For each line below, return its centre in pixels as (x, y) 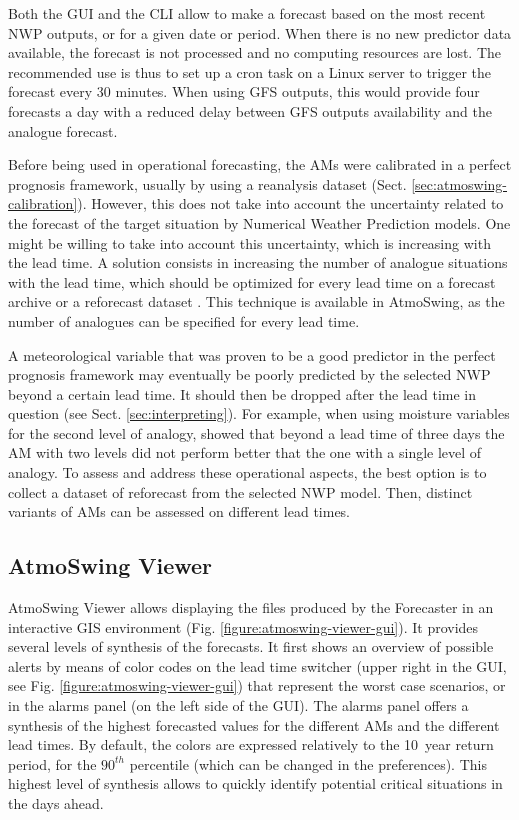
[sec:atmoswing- (459, 183)
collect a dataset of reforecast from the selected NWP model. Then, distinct (240, 491)
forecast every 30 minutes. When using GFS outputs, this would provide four (244, 91)
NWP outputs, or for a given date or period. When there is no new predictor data (260, 32)
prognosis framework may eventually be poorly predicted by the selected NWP (249, 374)
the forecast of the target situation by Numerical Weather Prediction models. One (259, 222)
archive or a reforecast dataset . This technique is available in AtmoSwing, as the (256, 301)
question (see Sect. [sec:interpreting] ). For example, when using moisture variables (259, 413)
